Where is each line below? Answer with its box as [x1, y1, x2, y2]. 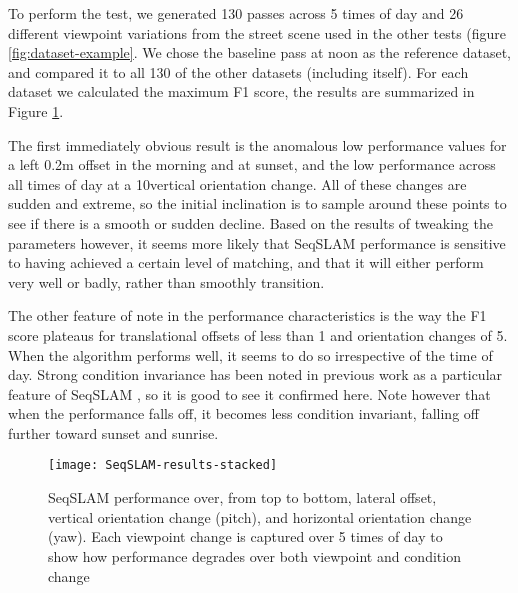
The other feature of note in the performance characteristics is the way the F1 [8, 305, 487, 326]
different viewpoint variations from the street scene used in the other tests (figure [8, 22, 507, 43]
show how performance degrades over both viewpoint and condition [48, 545, 461, 566]
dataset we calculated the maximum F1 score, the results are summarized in [8, 81, 475, 102]
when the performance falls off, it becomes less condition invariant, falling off [8, 403, 479, 424]
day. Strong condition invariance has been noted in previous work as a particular [8, 364, 503, 385]
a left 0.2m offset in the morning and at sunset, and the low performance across [8, 154, 496, 175]
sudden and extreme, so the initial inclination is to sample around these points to [8, 193, 507, 214]
